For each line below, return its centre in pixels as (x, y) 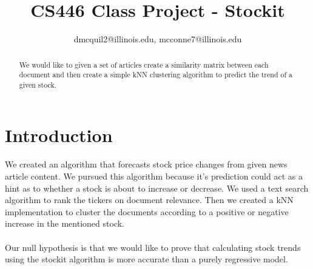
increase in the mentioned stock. (65, 223)
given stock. (38, 84)
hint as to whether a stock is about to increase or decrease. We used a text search (157, 188)
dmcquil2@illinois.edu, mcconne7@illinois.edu (158, 39)
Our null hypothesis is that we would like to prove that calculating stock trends (153, 247)
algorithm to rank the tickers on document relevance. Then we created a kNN (149, 200)
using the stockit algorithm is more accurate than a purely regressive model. (146, 259)
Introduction (59, 135)
